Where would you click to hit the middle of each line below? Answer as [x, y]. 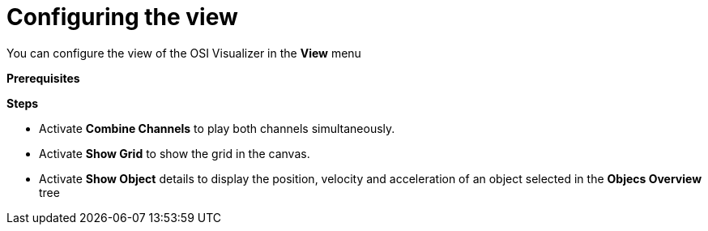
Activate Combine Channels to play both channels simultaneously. [217, 128]
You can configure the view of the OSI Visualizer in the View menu [184, 53]
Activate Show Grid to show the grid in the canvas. [175, 153]
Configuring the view [122, 17]
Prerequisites [43, 78]
